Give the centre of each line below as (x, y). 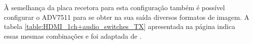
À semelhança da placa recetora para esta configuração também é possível (115, 7)
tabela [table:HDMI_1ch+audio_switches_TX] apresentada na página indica (120, 26)
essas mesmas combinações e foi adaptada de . (73, 36)
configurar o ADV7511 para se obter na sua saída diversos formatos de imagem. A (127, 17)
